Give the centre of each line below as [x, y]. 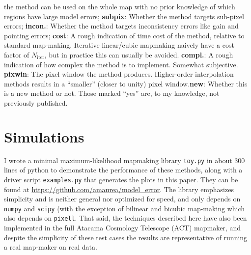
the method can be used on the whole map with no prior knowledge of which [120, 6]
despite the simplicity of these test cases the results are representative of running [126, 237]
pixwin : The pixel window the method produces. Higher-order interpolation [119, 74]
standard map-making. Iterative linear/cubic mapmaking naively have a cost [119, 45]
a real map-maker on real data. [51, 247]
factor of [17, 54]
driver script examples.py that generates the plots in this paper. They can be [121, 179]
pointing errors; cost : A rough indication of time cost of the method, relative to [124, 35]
